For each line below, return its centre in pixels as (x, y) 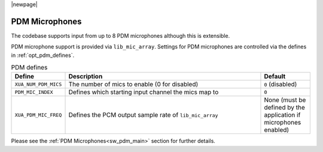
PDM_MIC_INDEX (34, 92)
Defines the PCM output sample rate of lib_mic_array (143, 115)
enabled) (277, 130)
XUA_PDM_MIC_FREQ (38, 115)
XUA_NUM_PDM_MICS (38, 84)
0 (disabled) (281, 84)
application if (282, 115)
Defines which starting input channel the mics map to (144, 92)
